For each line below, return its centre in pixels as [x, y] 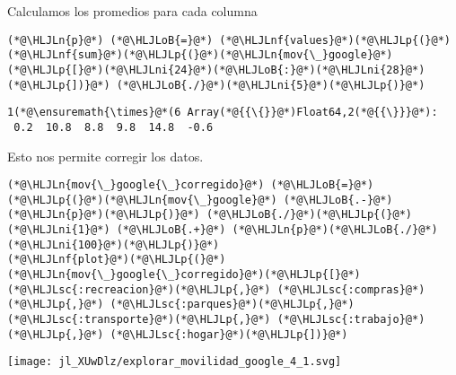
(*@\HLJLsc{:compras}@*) [351, 289]
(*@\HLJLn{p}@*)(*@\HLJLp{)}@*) [104, 215]
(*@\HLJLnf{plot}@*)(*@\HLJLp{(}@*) [117, 260]
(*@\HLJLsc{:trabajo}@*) [351, 320]
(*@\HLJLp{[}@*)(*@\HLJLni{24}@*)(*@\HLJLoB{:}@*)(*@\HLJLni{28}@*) [216, 70]
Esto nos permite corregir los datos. [105, 156]
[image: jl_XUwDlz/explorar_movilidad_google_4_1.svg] [175, 362]
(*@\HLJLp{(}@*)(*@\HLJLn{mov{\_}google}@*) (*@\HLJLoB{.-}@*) [200, 200]
